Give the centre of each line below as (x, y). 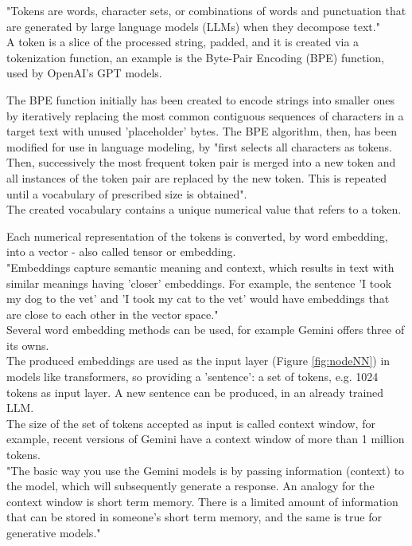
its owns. (28, 345)
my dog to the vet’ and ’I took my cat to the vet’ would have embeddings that (198, 299)
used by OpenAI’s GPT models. (84, 73)
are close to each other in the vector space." (113, 314)
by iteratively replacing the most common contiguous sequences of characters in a (205, 115)
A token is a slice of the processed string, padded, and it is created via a (183, 42)
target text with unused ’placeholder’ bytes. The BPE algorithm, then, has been (202, 131)
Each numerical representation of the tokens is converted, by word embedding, (197, 236)
